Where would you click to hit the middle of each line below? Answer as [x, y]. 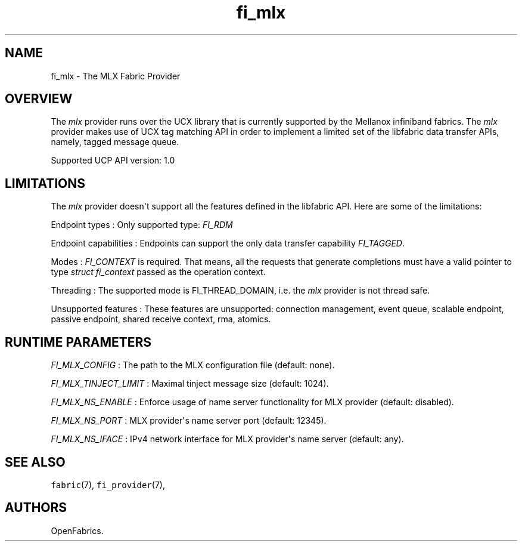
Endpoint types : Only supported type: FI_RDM [142, 225]
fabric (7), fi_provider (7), [108, 485]
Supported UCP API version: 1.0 [113, 161]
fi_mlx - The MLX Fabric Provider [116, 76]
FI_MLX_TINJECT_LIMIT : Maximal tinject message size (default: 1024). [190, 384]
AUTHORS [36, 508]
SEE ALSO [35, 462]
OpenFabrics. [77, 530]
